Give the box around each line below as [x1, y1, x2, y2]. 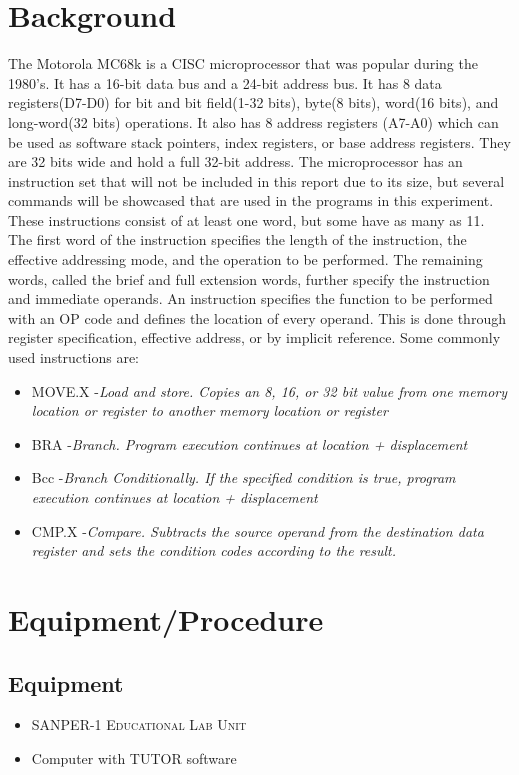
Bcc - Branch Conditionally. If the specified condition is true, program [31, 467, 456, 488]
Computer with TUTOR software [31, 747, 237, 768]
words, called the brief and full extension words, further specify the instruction [8, 268, 490, 289]
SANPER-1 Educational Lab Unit [31, 714, 247, 735]
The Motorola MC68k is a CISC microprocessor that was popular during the [8, 53, 478, 74]
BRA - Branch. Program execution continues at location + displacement [31, 433, 468, 454]
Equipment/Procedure [8, 598, 324, 639]
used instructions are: [8, 347, 139, 368]
